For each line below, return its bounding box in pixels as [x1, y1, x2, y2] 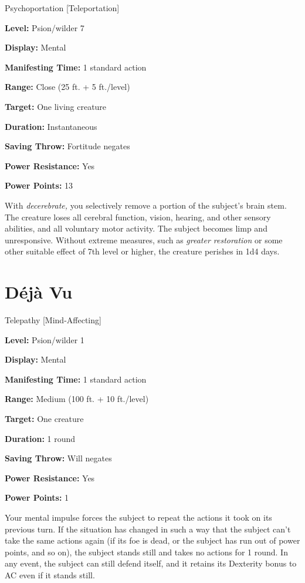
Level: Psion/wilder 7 [5, 21, 84, 33]
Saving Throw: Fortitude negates [5, 140, 130, 152]
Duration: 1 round [5, 432, 76, 444]
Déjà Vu [5, 280, 73, 304]
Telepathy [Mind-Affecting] [5, 314, 101, 326]
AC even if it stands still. [5, 568, 95, 581]
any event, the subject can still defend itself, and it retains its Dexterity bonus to [5, 557, 297, 569]
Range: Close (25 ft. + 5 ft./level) [5, 81, 130, 93]
